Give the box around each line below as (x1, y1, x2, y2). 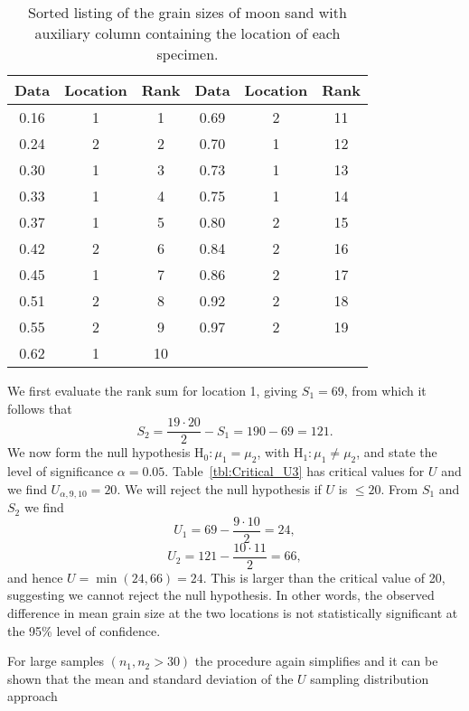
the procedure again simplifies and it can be (194, 651, 438, 670)
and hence (7, 567, 63, 586)
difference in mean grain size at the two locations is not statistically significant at (7, 603, 458, 622)
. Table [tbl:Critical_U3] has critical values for (164, 462, 425, 481)
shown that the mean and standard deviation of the (7, 669, 294, 688)
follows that (7, 398, 72, 417)
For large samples (7, 651, 104, 670)
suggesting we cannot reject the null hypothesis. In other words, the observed (7, 585, 435, 604)
